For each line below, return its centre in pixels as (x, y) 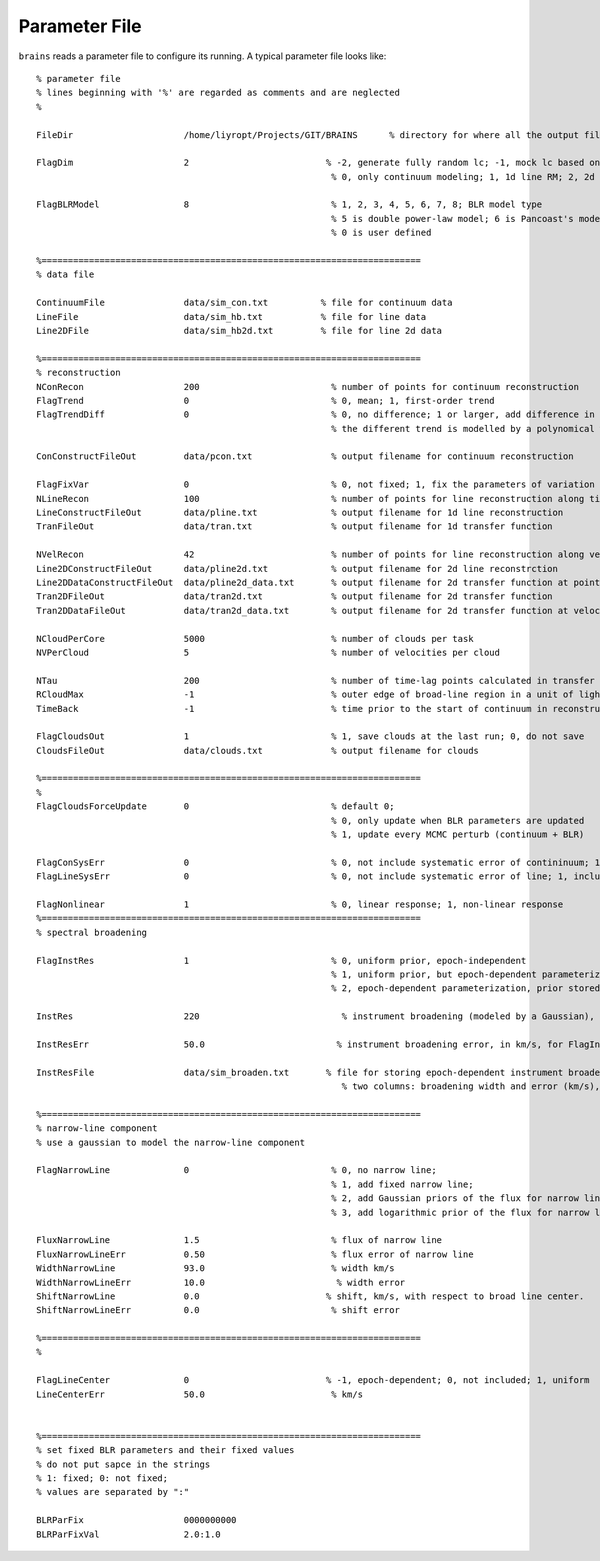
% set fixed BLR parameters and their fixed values (165, 1450)
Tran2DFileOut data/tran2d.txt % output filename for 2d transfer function (295, 596)
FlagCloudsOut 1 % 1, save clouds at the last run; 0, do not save (310, 736)
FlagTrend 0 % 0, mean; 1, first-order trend (265, 400)
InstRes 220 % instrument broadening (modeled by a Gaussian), (315, 1016)
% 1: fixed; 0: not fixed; (102, 1478)
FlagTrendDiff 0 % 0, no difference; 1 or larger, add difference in (315, 414)
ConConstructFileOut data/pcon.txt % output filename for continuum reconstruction (305, 456)
